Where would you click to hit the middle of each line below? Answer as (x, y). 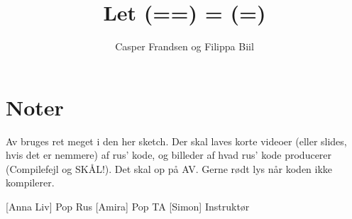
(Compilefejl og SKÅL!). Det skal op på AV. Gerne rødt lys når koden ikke (169, 168)
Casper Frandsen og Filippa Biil (185, 46)
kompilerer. (30, 182)
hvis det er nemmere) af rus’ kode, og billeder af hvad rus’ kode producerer (169, 155)
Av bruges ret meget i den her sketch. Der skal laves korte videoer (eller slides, (176, 141)
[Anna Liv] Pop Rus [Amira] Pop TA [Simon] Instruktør (128, 207)
